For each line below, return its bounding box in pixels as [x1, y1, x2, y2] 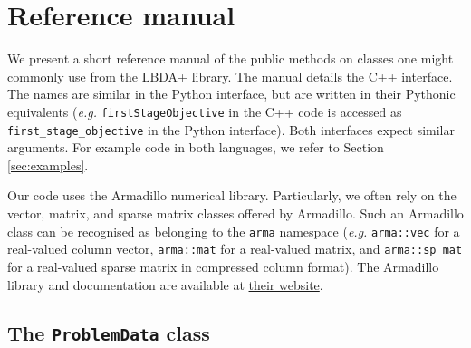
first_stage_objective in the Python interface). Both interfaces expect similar [7, 120, 456, 139]
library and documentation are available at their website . [7, 275, 323, 294]
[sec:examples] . [7, 155, 89, 174]
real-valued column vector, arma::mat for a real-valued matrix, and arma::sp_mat [7, 239, 463, 258]
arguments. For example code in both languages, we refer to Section [7, 138, 384, 157]
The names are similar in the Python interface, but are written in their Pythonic [7, 84, 456, 103]
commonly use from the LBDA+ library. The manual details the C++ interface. [7, 66, 453, 85]
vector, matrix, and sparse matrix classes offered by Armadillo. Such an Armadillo [7, 204, 464, 222]
